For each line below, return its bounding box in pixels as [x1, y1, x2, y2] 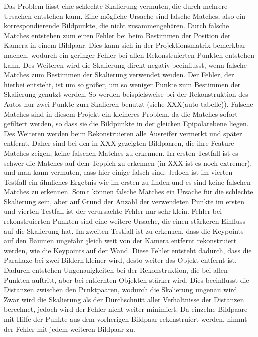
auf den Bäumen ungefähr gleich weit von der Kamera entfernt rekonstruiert [4, 235, 237, 246]
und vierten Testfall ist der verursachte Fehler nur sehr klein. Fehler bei [4, 206, 222, 216]
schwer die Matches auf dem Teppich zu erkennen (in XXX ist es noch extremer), [4, 157, 252, 168]
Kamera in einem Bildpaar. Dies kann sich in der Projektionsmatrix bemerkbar [4, 40, 246, 50]
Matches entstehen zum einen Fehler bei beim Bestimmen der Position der [4, 30, 231, 40]
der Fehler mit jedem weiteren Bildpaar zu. [4, 323, 135, 334]
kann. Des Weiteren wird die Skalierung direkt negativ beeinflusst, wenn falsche [4, 59, 247, 70]
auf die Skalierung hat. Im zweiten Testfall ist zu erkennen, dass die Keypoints [4, 225, 244, 236]
